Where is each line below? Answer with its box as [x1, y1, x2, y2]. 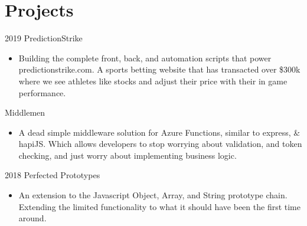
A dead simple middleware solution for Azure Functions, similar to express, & [18, 126, 301, 138]
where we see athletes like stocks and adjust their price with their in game [18, 74, 288, 87]
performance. [18, 86, 66, 99]
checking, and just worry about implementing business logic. [18, 149, 237, 161]
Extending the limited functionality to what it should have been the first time [18, 200, 301, 212]
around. [18, 212, 47, 224]
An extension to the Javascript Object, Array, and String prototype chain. [18, 189, 288, 201]
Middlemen [5, 106, 45, 119]
